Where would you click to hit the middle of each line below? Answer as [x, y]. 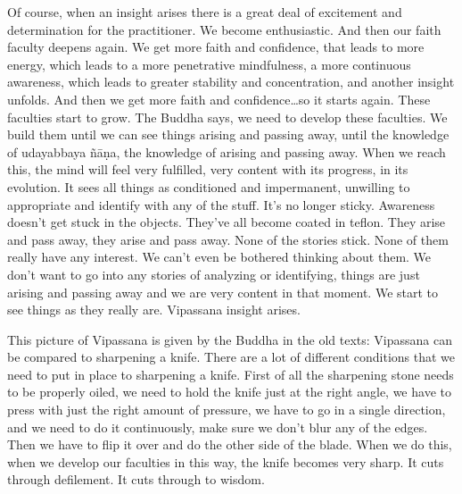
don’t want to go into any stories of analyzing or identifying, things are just [214, 274]
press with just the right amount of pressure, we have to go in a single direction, [227, 410]
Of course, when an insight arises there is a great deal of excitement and [205, 12]
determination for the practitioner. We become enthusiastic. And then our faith [224, 29]
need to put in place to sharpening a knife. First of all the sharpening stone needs [231, 374]
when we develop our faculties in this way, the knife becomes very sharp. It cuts [226, 461]
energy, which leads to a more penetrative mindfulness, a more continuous [209, 64]
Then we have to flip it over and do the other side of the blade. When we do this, [230, 444]
